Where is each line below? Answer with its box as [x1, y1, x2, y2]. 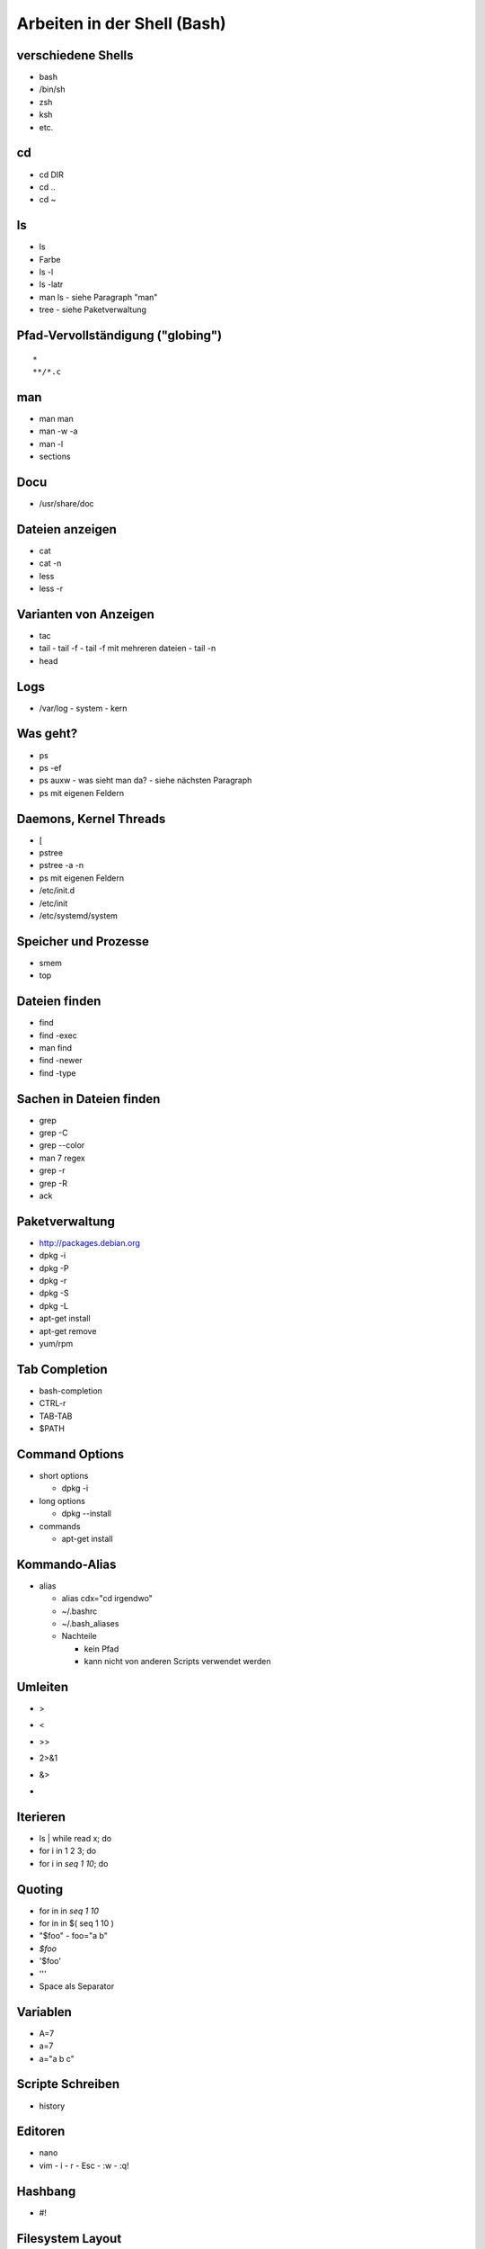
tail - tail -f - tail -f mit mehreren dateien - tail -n [39, 643, 216, 654]
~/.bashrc [61, 1606, 98, 1617]
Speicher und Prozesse [16, 934, 150, 949]
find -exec [39, 1030, 78, 1041]
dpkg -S [39, 1287, 69, 1299]
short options [39, 1470, 89, 1481]
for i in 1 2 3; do [39, 1845, 97, 1857]
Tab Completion [16, 1361, 108, 1376]
